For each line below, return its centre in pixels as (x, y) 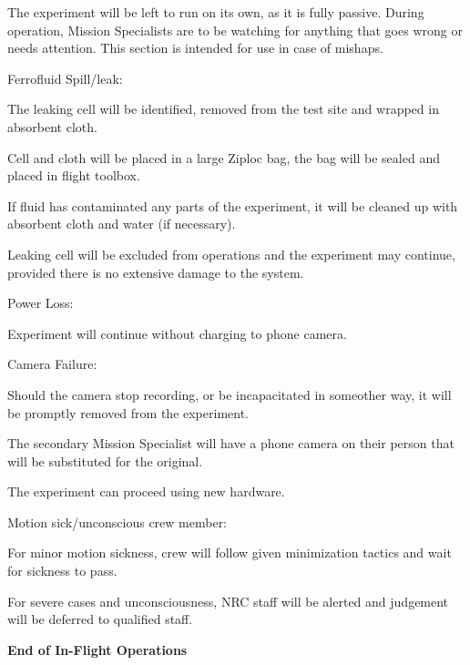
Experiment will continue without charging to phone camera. (177, 333)
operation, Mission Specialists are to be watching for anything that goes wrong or (235, 30)
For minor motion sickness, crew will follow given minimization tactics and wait (230, 552)
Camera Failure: (52, 364)
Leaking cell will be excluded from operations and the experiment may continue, (231, 254)
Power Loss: (41, 303)
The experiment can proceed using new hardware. (146, 491)
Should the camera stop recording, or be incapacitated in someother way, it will (230, 394)
